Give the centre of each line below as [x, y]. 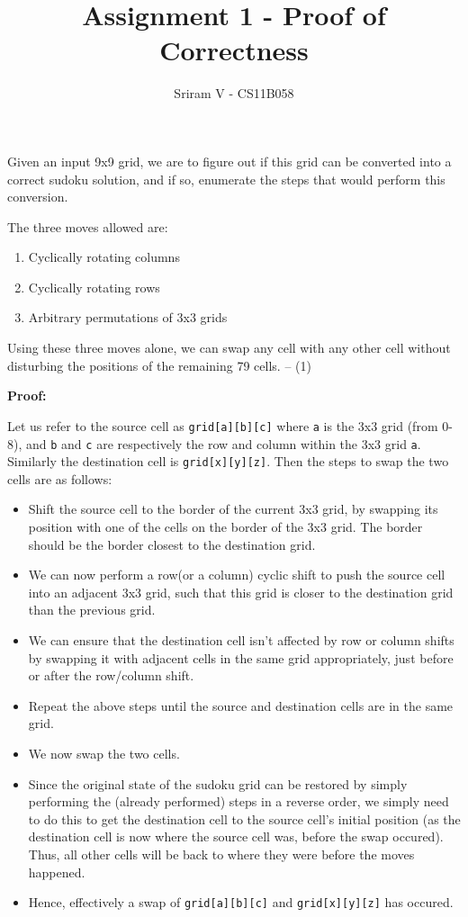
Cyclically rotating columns [104, 257]
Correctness [234, 50]
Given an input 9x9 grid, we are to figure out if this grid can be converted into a [229, 161]
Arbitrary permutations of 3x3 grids [128, 317]
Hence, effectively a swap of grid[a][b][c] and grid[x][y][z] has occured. [241, 902]
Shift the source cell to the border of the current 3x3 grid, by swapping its [233, 509]
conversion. [38, 197]
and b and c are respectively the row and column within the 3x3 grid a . [223, 443]
